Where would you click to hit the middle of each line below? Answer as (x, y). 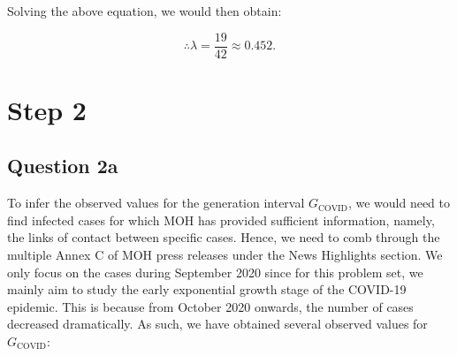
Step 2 (47, 109)
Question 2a (63, 166)
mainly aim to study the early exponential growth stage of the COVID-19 (207, 289)
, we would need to (399, 203)
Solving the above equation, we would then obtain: (145, 11)
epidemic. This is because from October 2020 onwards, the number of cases (210, 306)
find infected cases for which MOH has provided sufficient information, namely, (221, 220)
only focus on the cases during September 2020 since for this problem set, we (215, 272)
